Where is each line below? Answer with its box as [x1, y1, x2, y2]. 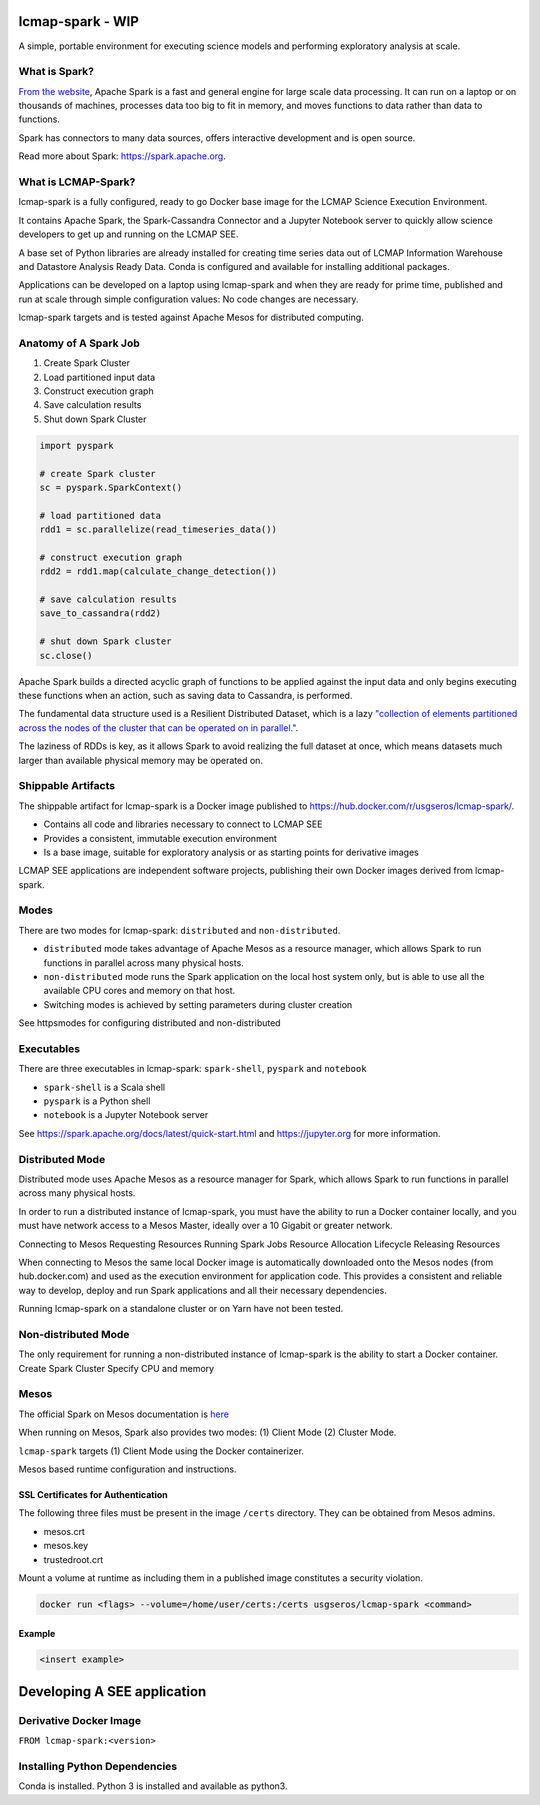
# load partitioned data [39, 510, 162, 521]
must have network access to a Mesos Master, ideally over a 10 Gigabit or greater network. [18, 1220, 394, 1232]
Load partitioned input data [43, 371, 156, 383]
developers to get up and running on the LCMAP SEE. [18, 228, 239, 240]
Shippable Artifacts [18, 779, 115, 793]
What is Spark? [18, 65, 95, 79]
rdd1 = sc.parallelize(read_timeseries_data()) [39, 524, 277, 535]
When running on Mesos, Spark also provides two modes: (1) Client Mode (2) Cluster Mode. [18, 1426, 397, 1439]
